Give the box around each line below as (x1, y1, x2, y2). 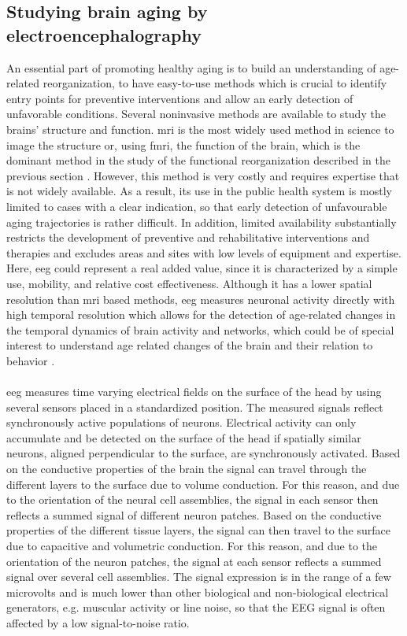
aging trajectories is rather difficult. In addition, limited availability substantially (6, 213, 397, 230)
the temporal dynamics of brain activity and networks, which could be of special (6, 321, 394, 338)
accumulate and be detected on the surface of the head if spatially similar (6, 429, 361, 446)
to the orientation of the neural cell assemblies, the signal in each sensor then (6, 491, 379, 508)
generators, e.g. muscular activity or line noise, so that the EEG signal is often (6, 599, 386, 616)
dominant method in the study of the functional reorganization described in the (6, 152, 390, 168)
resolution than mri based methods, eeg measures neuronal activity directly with (6, 290, 395, 307)
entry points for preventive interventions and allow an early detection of (6, 90, 353, 106)
